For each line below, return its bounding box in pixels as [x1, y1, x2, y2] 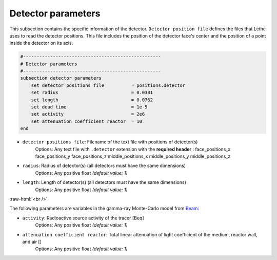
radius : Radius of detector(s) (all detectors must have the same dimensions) [22, 162, 186, 169]
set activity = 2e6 [31, 111, 145, 117]
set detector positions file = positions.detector [31, 82, 186, 88]
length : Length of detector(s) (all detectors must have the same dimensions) [22, 179, 187, 185]
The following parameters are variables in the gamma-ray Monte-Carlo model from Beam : [9, 206, 200, 212]
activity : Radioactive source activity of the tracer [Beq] [22, 215, 144, 221]
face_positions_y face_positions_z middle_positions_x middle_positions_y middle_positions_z [35, 153, 231, 159]
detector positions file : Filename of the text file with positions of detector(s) [22, 139, 198, 145]
